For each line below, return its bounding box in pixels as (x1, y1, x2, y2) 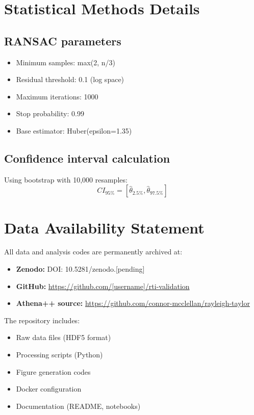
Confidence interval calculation (4, 150, 170, 166)
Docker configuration (16, 383, 82, 394)
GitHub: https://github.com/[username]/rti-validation (16, 280, 190, 291)
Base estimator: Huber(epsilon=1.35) (16, 125, 132, 136)
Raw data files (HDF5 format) (16, 332, 111, 343)
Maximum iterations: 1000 (16, 91, 98, 101)
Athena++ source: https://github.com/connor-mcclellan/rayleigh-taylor (16, 298, 250, 308)
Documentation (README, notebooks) (16, 400, 141, 411)
